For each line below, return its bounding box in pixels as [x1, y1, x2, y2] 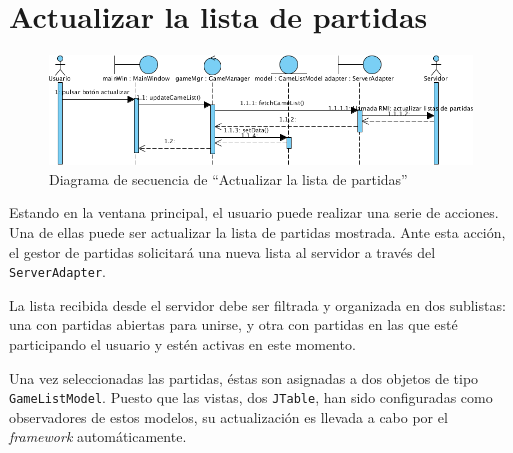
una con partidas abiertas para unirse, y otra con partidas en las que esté [9, 314, 458, 335]
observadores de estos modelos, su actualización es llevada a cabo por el [9, 406, 448, 427]
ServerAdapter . [9, 261, 106, 282]
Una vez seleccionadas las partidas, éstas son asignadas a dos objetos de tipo [9, 367, 479, 388]
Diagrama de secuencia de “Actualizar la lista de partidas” [49, 168, 408, 189]
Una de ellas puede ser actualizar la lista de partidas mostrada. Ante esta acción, [9, 221, 506, 242]
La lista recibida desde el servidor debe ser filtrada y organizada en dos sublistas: [9, 294, 506, 315]
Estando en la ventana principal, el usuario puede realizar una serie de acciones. [9, 202, 499, 223]
